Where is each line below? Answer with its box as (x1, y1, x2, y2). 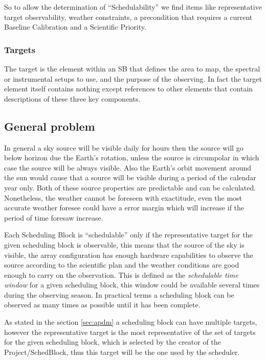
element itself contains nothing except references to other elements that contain (4, 83, 253, 94)
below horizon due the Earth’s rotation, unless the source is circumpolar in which (4, 152, 259, 163)
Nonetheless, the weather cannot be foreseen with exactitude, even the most (4, 192, 242, 203)
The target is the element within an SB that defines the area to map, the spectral (4, 63, 260, 74)
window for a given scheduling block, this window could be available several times (4, 279, 260, 290)
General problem (4, 118, 95, 134)
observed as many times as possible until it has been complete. (4, 299, 201, 310)
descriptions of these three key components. (4, 93, 141, 104)
